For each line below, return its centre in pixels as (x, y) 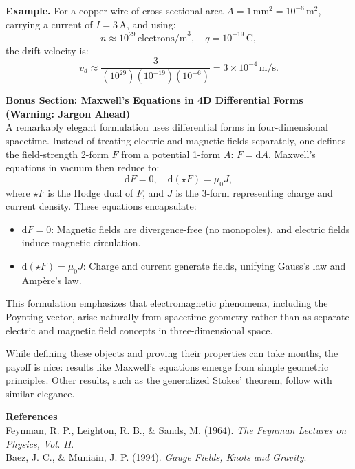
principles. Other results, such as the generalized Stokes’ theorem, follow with (169, 380)
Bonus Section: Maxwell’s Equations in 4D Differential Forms (154, 100)
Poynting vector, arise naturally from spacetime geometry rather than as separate (177, 316)
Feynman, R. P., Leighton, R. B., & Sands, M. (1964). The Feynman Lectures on (176, 430)
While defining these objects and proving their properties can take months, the (172, 353)
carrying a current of (49, 24)
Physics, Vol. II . (40, 443)
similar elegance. (40, 393)
